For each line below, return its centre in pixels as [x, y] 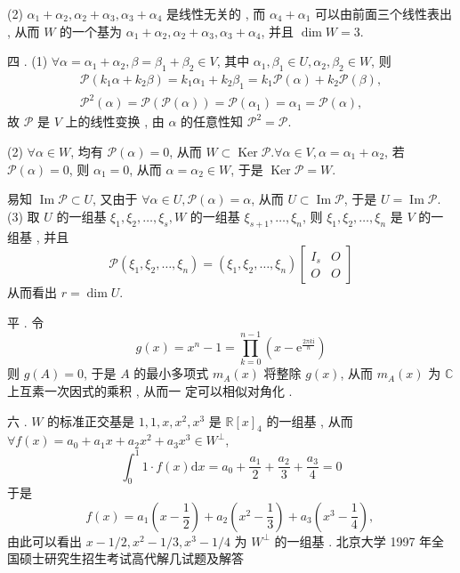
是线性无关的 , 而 [216, 13]
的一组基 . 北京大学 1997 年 [353, 541]
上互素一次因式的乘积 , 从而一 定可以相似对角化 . [150, 391]
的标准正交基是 [91, 420]
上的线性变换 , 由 [115, 121]
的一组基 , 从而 [310, 420]
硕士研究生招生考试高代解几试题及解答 [131, 558]
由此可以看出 [44, 541]
